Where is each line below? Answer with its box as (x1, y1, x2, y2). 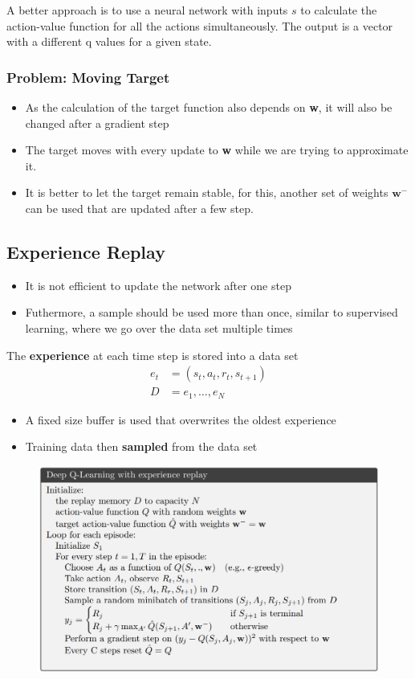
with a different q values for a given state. (6, 33, 212, 50)
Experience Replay (6, 239, 165, 264)
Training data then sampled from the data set (25, 438, 258, 455)
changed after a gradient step (25, 114, 169, 131)
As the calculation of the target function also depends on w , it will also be (25, 99, 393, 115)
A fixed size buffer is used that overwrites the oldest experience (25, 411, 336, 427)
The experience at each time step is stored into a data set (6, 346, 299, 363)
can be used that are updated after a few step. (25, 199, 254, 216)
